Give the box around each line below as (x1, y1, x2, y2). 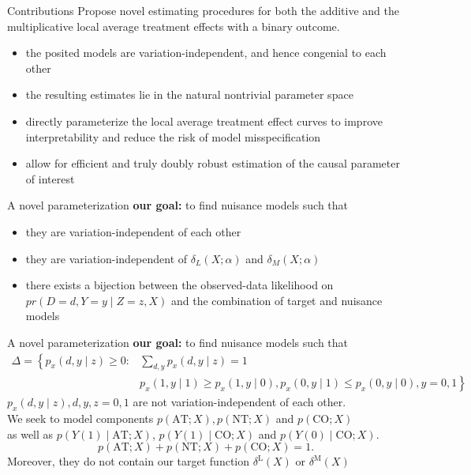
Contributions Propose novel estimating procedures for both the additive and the (7, 2, 399, 18)
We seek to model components (7, 410, 154, 427)
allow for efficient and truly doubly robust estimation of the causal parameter (25, 155, 400, 172)
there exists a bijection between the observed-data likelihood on (25, 277, 334, 293)
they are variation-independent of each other (25, 223, 241, 239)
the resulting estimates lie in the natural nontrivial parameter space (25, 86, 353, 103)
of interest (25, 170, 75, 187)
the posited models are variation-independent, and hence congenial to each (25, 44, 387, 61)
